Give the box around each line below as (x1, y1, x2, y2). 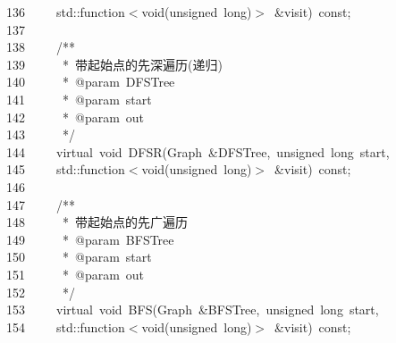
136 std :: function (6, 3, 125, 21)
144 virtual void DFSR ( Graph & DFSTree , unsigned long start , (6, 142, 390, 161)
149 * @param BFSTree (6, 230, 174, 248)
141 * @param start (6, 89, 152, 108)
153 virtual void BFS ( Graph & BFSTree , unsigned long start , (6, 300, 379, 319)
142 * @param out (6, 107, 145, 126)
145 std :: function (6, 160, 125, 179)
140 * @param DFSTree (6, 72, 175, 91)
